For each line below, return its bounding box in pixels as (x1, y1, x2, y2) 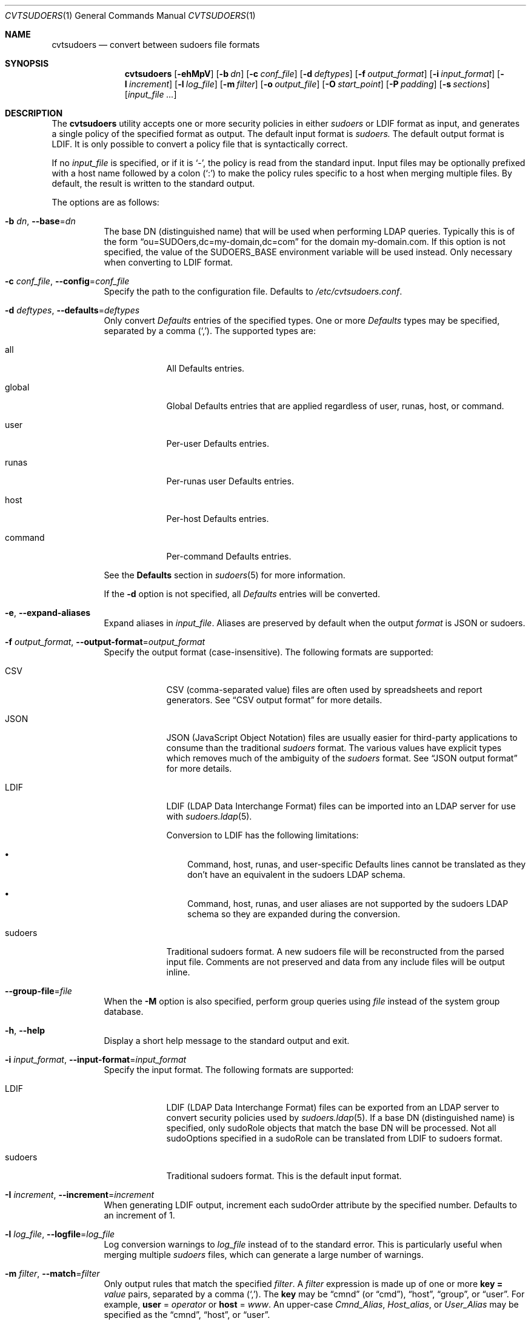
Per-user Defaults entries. (166, 438, 269, 449)
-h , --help (5, 1025, 45, 1035)
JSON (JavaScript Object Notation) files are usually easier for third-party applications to (166, 732, 518, 743)
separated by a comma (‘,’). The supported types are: (104, 326, 316, 336)
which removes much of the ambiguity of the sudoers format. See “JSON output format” (166, 753, 518, 763)
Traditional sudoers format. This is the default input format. (166, 1171, 402, 1181)
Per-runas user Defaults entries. (166, 476, 294, 486)
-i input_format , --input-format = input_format (5, 1054, 187, 1065)
